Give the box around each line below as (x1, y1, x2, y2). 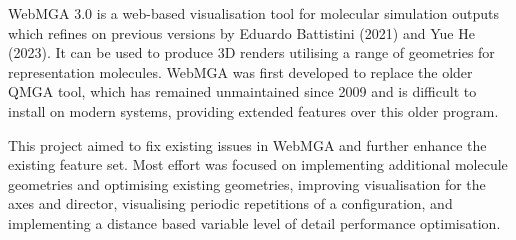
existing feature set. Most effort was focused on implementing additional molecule (8, 154, 508, 175)
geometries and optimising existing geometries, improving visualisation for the (8, 173, 486, 194)
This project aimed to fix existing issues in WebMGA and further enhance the (8, 134, 487, 155)
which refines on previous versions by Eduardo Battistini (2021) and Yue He (8, 22, 475, 43)
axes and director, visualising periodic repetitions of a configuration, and (8, 193, 453, 214)
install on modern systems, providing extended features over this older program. (8, 100, 499, 121)
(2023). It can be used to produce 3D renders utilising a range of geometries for (8, 42, 495, 63)
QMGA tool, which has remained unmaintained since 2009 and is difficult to (8, 81, 477, 102)
